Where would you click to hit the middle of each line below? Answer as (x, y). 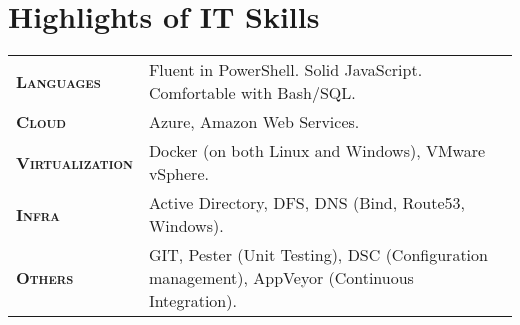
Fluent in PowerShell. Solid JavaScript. (285, 70)
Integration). (192, 301)
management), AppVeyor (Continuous (281, 278)
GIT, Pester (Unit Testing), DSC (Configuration (318, 255)
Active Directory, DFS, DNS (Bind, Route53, (306, 203)
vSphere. (178, 174)
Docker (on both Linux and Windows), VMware (317, 151)
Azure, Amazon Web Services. (254, 122)
